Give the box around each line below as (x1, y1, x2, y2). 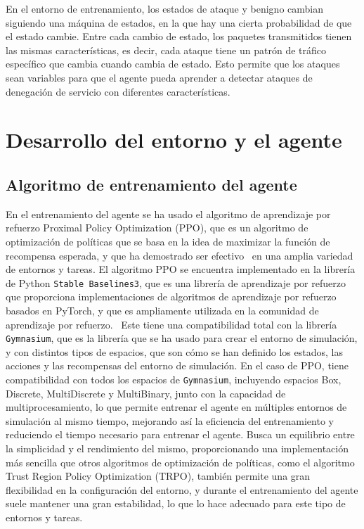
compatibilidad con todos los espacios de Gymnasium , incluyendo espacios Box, (6, 371, 342, 386)
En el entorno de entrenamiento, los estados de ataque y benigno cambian (6, 1, 323, 15)
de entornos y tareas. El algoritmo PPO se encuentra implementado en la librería (6, 262, 356, 276)
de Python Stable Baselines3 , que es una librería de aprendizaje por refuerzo (6, 275, 346, 290)
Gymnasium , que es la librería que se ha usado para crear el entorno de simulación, (6, 331, 358, 345)
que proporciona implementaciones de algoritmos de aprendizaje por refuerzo (6, 289, 337, 304)
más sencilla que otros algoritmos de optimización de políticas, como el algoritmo (6, 454, 355, 469)
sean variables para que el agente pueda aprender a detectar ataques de (6, 70, 313, 84)
